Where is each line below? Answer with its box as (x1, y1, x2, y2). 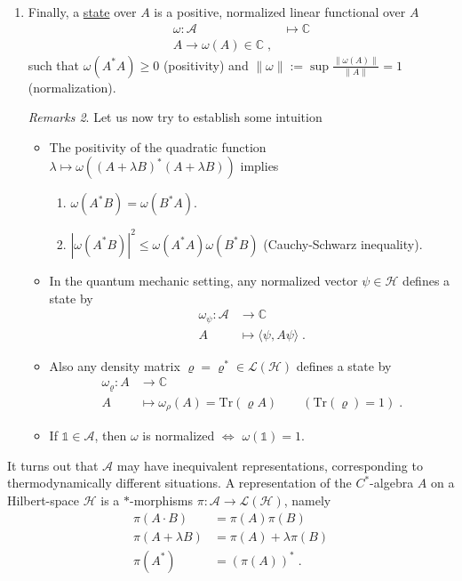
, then (94, 426, 127, 445)
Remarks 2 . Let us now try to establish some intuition (28, 108, 323, 126)
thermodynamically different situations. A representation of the (7, 473, 352, 492)
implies (240, 157, 279, 175)
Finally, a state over (28, 3, 137, 20)
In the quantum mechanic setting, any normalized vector (49, 270, 358, 289)
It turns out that (7, 456, 99, 474)
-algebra (370, 473, 414, 492)
